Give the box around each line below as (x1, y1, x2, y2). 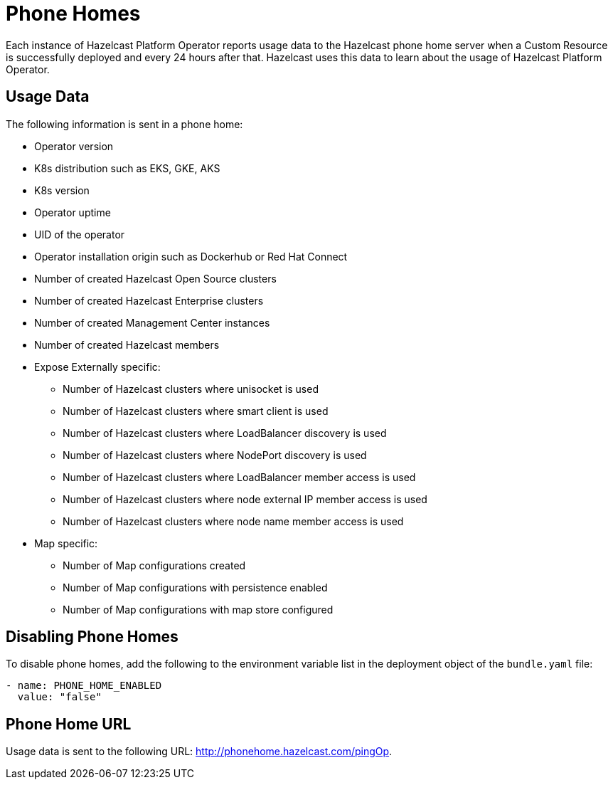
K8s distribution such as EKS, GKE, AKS (34, 162, 220, 174)
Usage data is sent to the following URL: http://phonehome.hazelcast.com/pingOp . (6, 745, 393, 758)
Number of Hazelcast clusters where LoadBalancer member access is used (63, 470, 416, 483)
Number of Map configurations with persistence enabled (63, 581, 328, 594)
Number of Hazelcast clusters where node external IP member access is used (63, 492, 427, 505)
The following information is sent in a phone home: (6, 117, 243, 130)
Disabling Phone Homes (6, 628, 178, 646)
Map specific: (34, 537, 98, 549)
